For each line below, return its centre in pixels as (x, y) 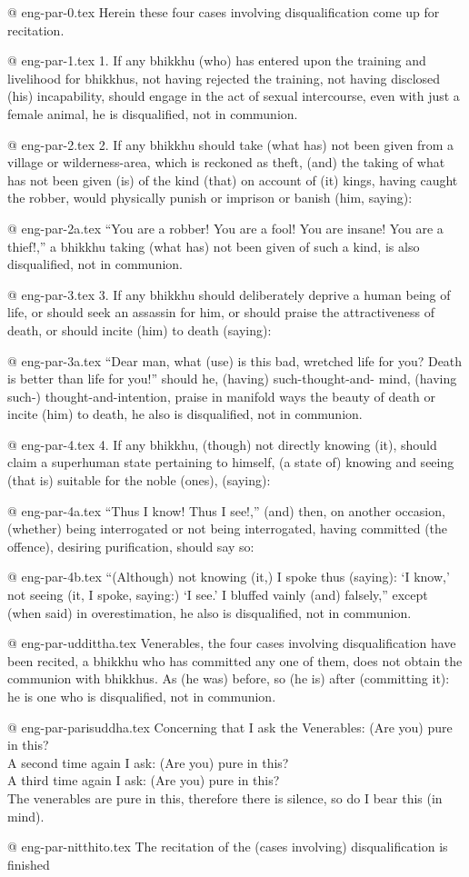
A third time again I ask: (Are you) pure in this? (144, 780)
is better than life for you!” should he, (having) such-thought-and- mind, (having (232, 379)
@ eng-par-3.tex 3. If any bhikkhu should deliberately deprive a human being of (229, 294)
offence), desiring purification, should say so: (131, 546)
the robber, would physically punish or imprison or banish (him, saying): (210, 198)
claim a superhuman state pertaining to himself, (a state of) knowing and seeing (231, 462)
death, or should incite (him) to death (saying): (140, 329)
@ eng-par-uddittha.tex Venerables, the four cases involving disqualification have (232, 643)
